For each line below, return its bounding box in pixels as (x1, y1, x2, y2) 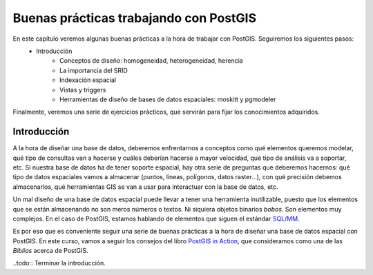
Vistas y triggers (59, 85, 106, 94)
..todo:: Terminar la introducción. (12, 259, 106, 267)
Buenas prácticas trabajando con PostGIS (12, 10, 257, 26)
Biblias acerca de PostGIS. (12, 247, 88, 255)
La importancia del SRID (59, 66, 128, 74)
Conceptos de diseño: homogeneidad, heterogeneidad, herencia (59, 57, 243, 65)
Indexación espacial (59, 76, 117, 84)
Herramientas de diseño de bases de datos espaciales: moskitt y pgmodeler (59, 95, 276, 103)
